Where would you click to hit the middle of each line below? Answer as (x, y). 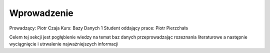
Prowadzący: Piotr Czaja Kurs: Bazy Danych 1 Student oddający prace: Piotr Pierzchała (99, 28)
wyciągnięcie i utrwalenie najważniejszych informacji (64, 44)
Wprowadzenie (41, 13)
